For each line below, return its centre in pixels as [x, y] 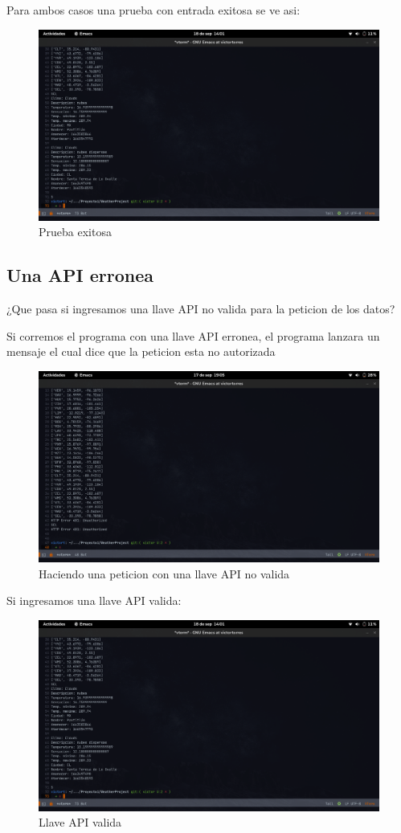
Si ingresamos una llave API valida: [94, 600]
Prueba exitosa [75, 232]
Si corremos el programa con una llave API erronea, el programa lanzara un [193, 335]
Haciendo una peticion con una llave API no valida [164, 573]
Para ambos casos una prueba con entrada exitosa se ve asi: [153, 10]
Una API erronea [80, 275]
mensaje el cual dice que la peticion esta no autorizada [141, 351]
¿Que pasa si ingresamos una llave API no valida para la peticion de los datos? [201, 309]
